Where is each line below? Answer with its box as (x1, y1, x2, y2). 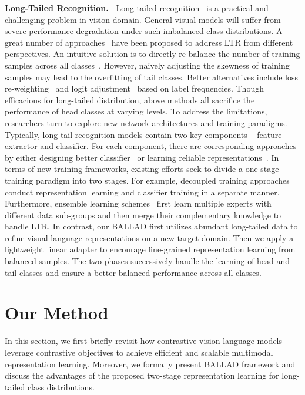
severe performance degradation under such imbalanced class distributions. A (5, 25, 283, 37)
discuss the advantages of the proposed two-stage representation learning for (5, 369, 279, 382)
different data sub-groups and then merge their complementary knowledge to (5, 208, 281, 221)
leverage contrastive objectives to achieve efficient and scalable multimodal (5, 346, 273, 358)
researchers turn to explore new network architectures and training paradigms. (5, 116, 287, 129)
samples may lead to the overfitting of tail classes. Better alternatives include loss (5, 70, 299, 83)
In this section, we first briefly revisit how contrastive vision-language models (5, 335, 283, 347)
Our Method (5, 301, 109, 325)
